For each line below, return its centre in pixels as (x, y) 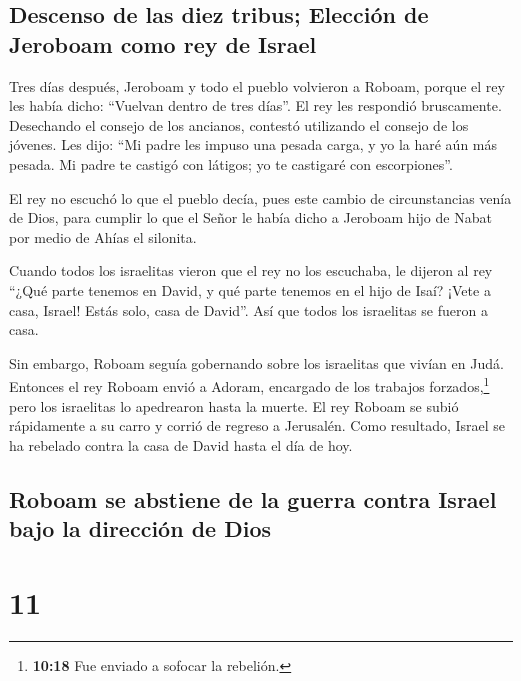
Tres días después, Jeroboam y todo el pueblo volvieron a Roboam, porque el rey (257, 85)
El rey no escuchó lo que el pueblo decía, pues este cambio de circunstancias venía (260, 197)
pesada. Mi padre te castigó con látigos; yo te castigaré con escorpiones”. (231, 163)
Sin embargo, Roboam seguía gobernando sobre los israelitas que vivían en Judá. (256, 362)
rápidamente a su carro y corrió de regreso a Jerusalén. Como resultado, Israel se (257, 425)
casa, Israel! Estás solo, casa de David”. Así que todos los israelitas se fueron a (248, 309)
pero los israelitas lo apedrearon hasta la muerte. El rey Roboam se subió (234, 405)
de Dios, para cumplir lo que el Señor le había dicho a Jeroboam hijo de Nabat (250, 217)
